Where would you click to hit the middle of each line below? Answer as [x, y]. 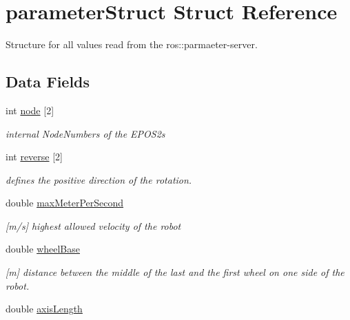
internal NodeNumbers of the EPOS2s [85, 133]
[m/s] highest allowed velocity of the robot [93, 225]
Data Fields [48, 82]
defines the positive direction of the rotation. [99, 179]
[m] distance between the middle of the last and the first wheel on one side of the [175, 272]
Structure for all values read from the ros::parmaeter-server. [132, 44]
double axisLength [44, 309]
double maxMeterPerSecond [65, 203]
